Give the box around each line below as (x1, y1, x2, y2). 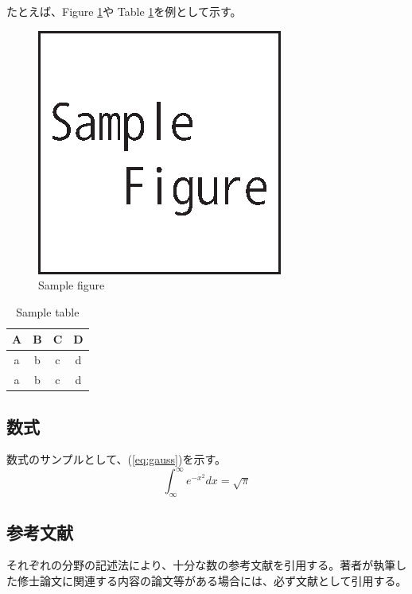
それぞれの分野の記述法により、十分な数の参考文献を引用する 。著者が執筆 (6, 557, 396, 573)
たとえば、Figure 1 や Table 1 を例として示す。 (6, 3, 242, 19)
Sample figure (38, 277, 105, 293)
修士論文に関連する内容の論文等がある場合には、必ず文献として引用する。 (17, 573, 407, 589)
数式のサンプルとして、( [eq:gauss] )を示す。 (6, 451, 227, 468)
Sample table (16, 303, 80, 320)
